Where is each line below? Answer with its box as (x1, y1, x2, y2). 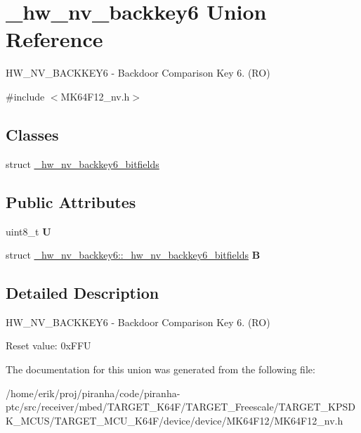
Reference (6, 25, 103, 53)
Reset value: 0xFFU (6, 338, 91, 353)
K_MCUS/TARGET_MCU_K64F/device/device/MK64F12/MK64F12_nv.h (6, 413, 343, 427)
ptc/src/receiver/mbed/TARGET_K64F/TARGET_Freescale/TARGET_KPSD (6, 399, 355, 414)
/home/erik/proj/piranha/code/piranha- (6, 385, 180, 400)
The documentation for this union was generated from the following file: (6, 362, 315, 377)
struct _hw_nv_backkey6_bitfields (6, 156, 159, 171)
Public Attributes (6, 190, 136, 212)
